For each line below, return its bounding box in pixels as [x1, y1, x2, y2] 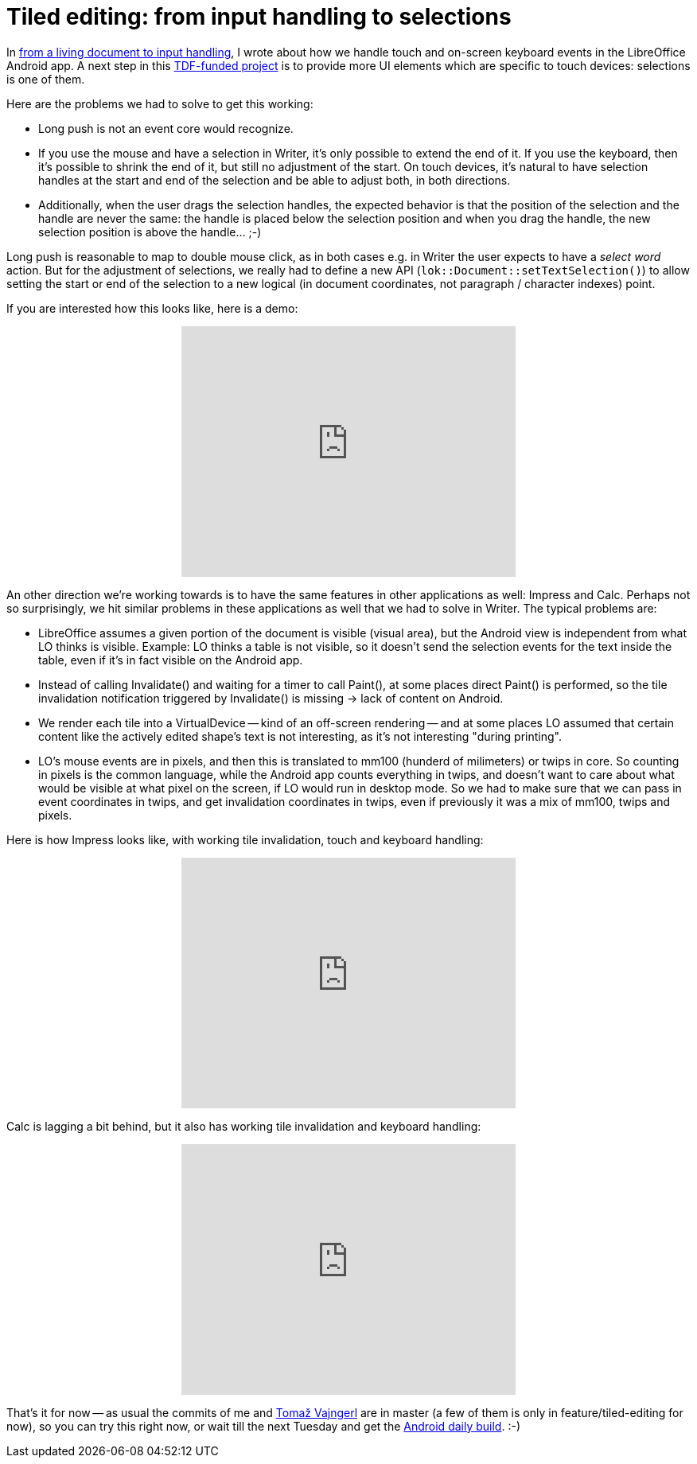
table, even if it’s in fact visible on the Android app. [38, 652, 303, 667]
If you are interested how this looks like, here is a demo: [6, 301, 298, 315]
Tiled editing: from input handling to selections [6, 3, 512, 30]
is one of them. [6, 72, 85, 86]
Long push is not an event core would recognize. [38, 121, 294, 135]
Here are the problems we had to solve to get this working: [6, 96, 313, 111]
